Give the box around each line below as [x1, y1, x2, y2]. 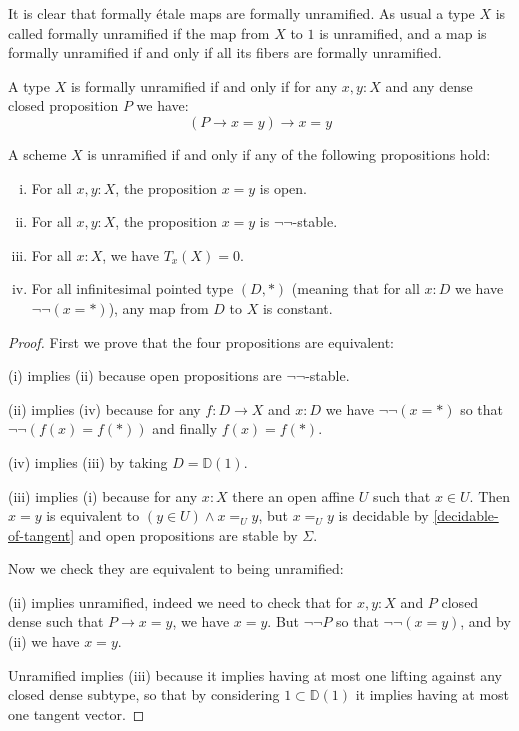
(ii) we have [8, 631, 80, 652]
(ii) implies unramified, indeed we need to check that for [8, 591, 353, 612]
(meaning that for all [291, 278, 420, 299]
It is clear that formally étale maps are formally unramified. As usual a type [8, 3, 475, 23]
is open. [259, 177, 307, 198]
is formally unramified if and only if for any [70, 75, 338, 96]
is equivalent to [46, 505, 140, 526]
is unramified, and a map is [319, 22, 487, 43]
